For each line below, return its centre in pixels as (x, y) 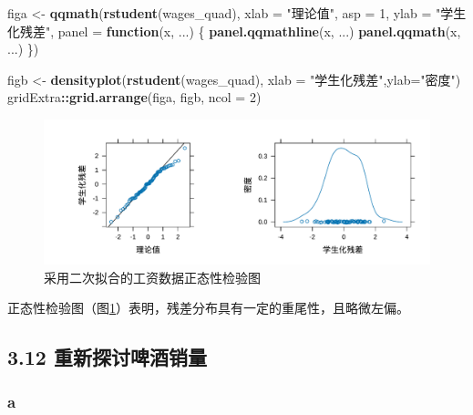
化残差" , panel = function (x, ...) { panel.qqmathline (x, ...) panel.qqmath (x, (234, 31)
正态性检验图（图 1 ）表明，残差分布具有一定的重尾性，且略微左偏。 (208, 308)
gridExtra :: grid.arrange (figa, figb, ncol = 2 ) (134, 97)
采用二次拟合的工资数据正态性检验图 (152, 277)
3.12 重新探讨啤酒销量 (107, 357)
